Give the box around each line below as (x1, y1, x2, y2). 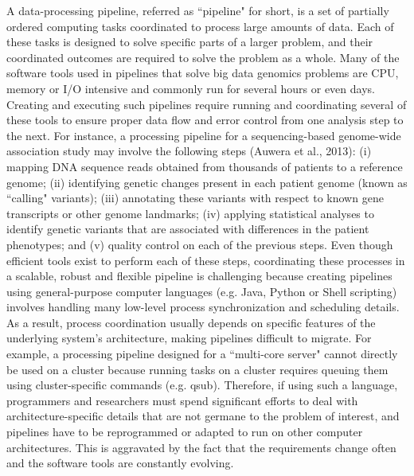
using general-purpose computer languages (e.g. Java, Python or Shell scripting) (6, 283, 397, 299)
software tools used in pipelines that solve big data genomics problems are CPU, (6, 64, 399, 81)
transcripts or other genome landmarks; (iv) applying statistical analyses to (6, 205, 374, 221)
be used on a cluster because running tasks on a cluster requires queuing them (6, 361, 389, 377)
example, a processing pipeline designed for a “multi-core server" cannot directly (6, 345, 398, 362)
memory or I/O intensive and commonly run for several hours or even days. (6, 80, 375, 96)
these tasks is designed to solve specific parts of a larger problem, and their (6, 33, 373, 50)
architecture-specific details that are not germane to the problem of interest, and (6, 408, 400, 424)
